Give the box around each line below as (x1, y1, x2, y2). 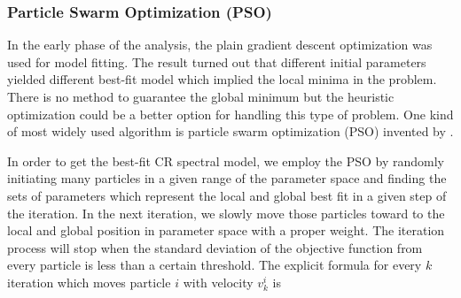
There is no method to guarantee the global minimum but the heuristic (7, 88, 395, 105)
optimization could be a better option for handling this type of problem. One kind (7, 104, 454, 123)
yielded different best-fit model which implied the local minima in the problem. (7, 70, 437, 88)
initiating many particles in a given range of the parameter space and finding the (7, 169, 447, 187)
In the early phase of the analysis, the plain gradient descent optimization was (7, 35, 433, 54)
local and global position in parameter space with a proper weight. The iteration (7, 221, 445, 240)
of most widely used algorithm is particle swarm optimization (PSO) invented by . (7, 122, 454, 141)
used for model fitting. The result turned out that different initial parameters (7, 52, 426, 71)
